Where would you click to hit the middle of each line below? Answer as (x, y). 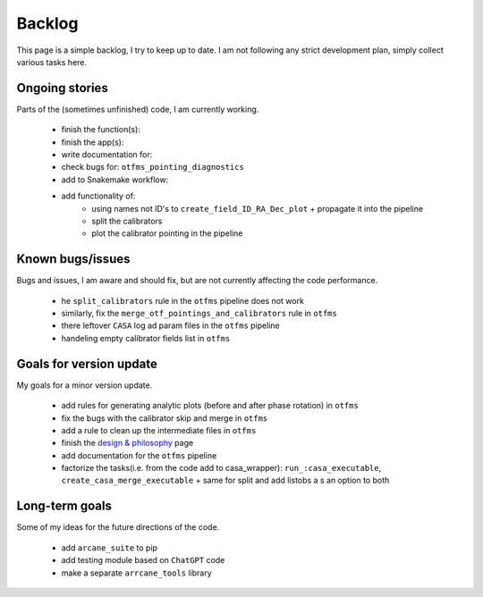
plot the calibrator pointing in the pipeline (167, 233)
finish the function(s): (101, 130)
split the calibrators (127, 221)
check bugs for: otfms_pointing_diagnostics (153, 167)
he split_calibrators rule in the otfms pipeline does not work (182, 300)
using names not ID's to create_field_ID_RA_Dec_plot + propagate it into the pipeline (258, 208)
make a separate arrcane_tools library (136, 573)
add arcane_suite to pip (110, 547)
